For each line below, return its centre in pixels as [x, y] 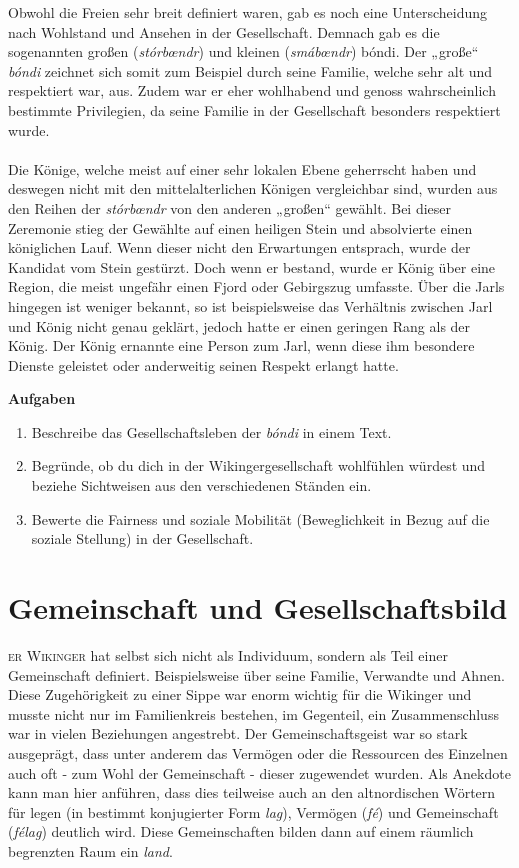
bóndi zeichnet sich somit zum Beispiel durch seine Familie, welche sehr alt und [250, 70]
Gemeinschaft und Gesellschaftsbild [258, 607]
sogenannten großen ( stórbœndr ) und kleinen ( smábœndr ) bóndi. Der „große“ [243, 51]
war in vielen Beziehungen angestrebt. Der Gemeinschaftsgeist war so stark [238, 733]
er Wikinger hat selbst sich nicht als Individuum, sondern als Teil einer [228, 654]
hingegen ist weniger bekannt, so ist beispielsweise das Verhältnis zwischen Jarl [250, 305]
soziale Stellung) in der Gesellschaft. [142, 538]
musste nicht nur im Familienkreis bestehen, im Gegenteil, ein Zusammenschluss [253, 713]
